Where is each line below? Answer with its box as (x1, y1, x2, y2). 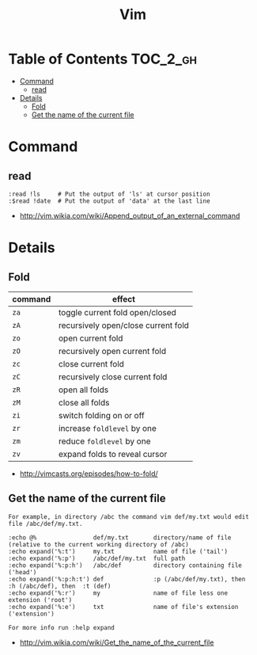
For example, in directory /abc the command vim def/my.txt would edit (8, 512, 249, 520)
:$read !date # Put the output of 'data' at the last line (8, 196, 211, 205)
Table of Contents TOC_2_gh (8, 50, 198, 68)
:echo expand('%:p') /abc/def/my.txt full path (8, 554, 186, 562)
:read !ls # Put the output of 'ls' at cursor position (8, 190, 211, 198)
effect (111, 293, 136, 304)
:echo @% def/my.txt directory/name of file (8, 533, 232, 542)
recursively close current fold (58, 371, 168, 382)
